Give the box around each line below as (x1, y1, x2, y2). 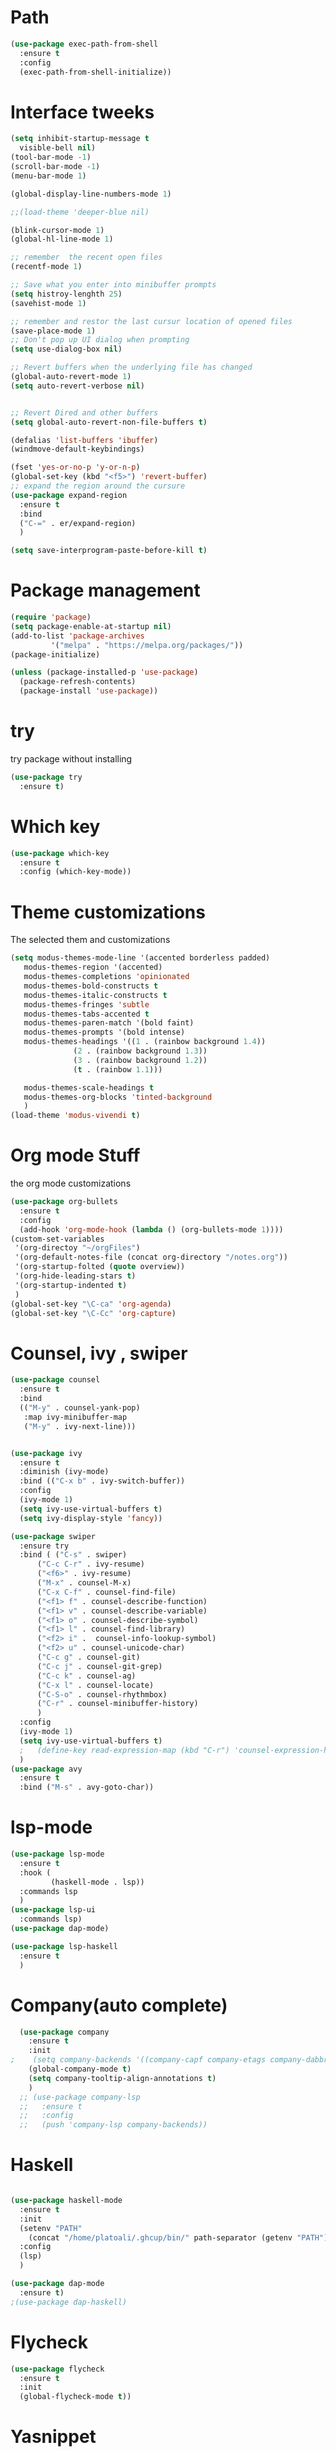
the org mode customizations (10, 1177, 132, 1190)
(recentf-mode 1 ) (10, 262, 83, 272)
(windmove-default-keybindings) (10, 444, 145, 455)
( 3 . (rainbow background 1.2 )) (73, 1055, 208, 1065)
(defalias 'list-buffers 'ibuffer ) (10, 435, 159, 445)
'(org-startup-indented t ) (14, 1280, 128, 1290)
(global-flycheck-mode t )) (19, 2392, 132, 2402)
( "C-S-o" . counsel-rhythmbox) (36, 1689, 168, 1700)
